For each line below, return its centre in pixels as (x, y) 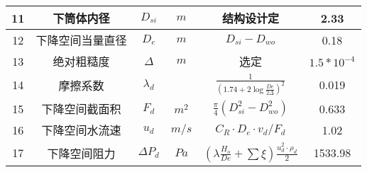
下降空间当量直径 (81, 40)
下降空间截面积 (81, 109)
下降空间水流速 (81, 130)
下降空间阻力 (81, 153)
